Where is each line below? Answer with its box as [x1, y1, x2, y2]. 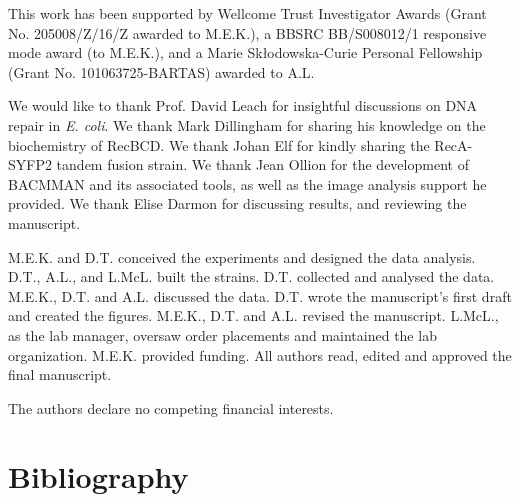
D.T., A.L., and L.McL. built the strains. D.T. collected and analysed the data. [8, 266, 495, 287]
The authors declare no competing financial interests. [8, 397, 334, 418]
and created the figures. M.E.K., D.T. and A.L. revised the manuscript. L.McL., [8, 305, 499, 326]
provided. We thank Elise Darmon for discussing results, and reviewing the [8, 193, 467, 214]
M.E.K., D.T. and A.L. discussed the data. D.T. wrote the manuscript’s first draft [8, 285, 512, 306]
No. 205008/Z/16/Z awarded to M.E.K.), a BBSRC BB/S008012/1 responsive [8, 22, 487, 43]
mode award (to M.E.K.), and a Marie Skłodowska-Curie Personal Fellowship [8, 42, 483, 63]
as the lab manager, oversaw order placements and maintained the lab [8, 324, 437, 345]
